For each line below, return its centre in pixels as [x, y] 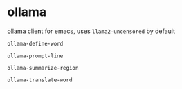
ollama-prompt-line [35, 56]
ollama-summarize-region [43, 68]
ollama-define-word [35, 43]
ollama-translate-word [40, 80]
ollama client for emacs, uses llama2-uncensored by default [91, 31]
